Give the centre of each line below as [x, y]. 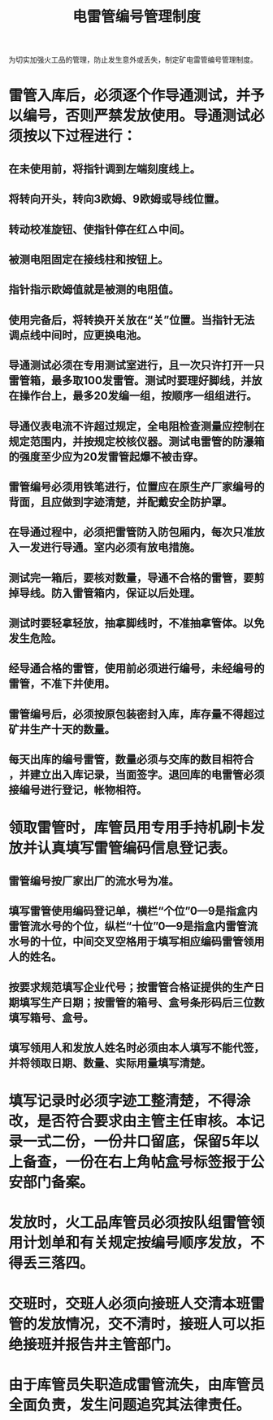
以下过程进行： [87, 136]
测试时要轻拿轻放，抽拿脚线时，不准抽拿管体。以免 [136, 623]
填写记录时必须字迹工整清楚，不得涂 [130, 1101]
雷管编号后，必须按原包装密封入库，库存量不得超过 [136, 714]
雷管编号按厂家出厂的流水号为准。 [94, 881]
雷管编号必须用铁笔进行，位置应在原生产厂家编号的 [136, 486]
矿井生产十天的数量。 [62, 729]
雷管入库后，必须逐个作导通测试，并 [130, 96]
